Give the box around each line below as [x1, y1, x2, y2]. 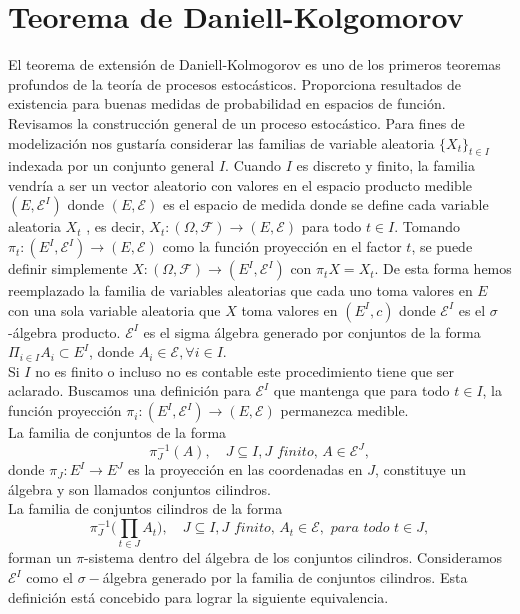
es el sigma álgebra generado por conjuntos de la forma [143, 321, 481, 342]
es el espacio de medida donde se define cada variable [162, 194, 489, 215]
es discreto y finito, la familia [296, 155, 475, 176]
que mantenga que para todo [273, 380, 450, 401]
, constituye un [374, 459, 466, 480]
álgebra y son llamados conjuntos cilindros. [8, 478, 271, 499]
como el [26, 567, 73, 587]
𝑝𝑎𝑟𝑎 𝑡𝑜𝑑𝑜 [330, 521, 390, 536]
